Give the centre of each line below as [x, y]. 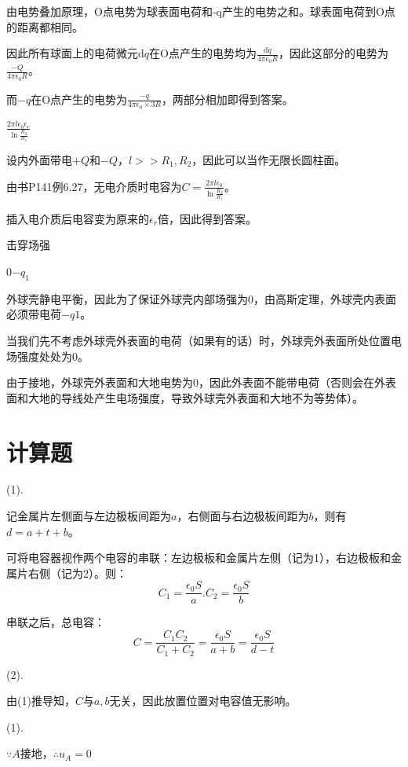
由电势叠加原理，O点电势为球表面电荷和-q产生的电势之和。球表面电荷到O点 [201, 11]
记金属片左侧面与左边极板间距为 [89, 516]
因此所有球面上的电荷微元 [72, 53]
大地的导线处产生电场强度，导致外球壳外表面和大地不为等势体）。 [195, 397]
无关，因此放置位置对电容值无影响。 [203, 701]
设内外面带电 [39, 160]
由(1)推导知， [41, 701]
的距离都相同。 [45, 26]
